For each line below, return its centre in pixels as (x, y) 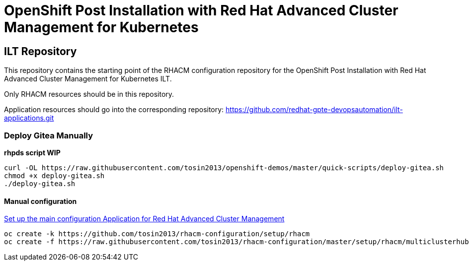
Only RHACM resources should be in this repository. (89, 94)
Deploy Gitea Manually (49, 135)
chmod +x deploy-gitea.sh (54, 175)
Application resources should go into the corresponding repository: (114, 110)
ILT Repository (40, 51)
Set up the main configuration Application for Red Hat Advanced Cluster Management (144, 219)
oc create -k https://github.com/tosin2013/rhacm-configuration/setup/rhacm (157, 234)
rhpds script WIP (32, 152)
